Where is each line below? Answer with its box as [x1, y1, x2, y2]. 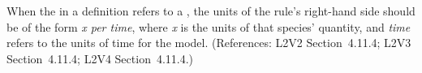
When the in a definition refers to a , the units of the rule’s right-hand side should [6, 2, 416, 19]
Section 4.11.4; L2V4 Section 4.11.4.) [6, 49, 194, 67]
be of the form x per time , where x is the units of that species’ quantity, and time [6, 18, 411, 35]
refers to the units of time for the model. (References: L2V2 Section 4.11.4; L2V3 [6, 34, 411, 51]
